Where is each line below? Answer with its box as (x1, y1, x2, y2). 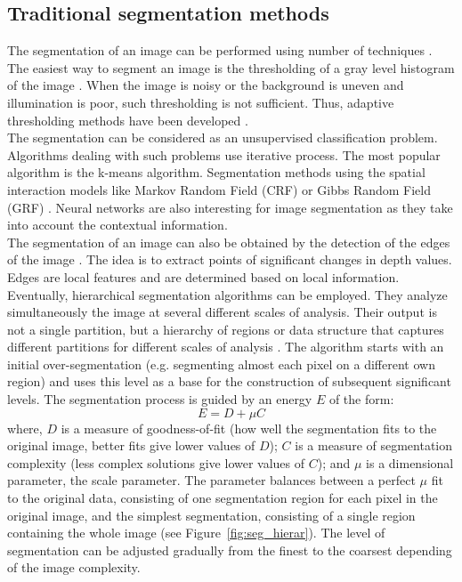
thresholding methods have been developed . (7, 110, 248, 129)
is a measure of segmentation (295, 436, 453, 455)
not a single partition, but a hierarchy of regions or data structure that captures (7, 319, 444, 338)
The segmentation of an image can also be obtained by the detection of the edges (7, 232, 450, 251)
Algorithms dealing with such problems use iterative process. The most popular (7, 145, 441, 164)
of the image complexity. (7, 558, 141, 577)
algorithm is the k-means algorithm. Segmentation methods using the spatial (7, 163, 426, 182)
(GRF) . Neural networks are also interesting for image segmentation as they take (7, 198, 453, 216)
